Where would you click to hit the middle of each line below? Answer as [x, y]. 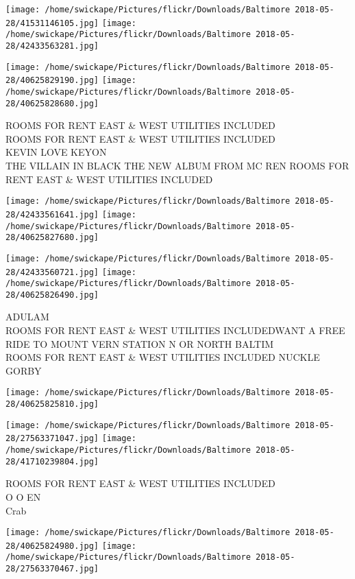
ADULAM [27, 317]
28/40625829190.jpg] [52, 81]
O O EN [23, 496]
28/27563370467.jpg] [52, 569]
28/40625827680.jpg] [52, 238]
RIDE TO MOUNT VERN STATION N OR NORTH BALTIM [140, 343]
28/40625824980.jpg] [52, 546]
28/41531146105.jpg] [52, 23]
